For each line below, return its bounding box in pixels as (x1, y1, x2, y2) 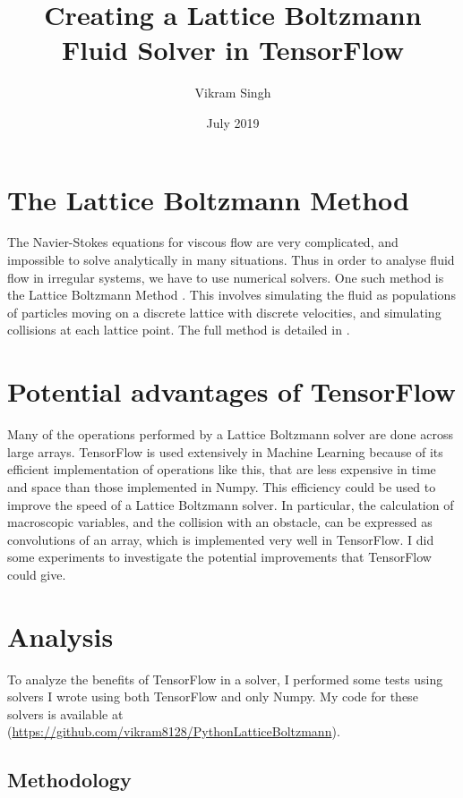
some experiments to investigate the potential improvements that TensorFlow (7, 548, 432, 566)
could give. (7, 565, 66, 583)
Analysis (7, 617, 114, 654)
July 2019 (206, 113, 260, 132)
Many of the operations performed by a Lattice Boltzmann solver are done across (7, 425, 453, 444)
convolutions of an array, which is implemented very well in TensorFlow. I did (7, 530, 434, 548)
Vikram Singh (194, 83, 271, 102)
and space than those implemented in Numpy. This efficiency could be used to (7, 477, 436, 496)
